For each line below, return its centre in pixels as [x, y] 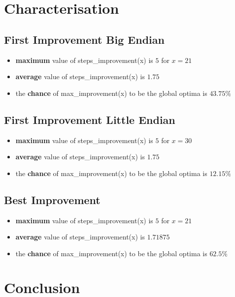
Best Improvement [52, 199]
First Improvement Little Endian [90, 119]
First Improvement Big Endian [84, 39]
